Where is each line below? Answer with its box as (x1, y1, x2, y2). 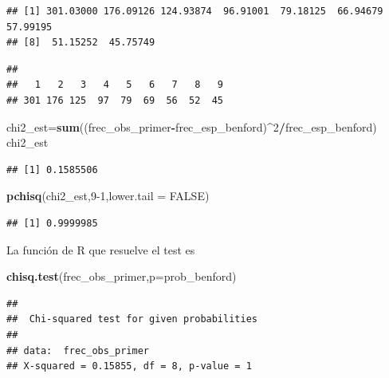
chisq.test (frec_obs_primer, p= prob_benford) (6, 268, 237, 285)
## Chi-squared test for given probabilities (6, 313, 257, 325)
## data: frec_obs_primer (6, 345, 149, 356)
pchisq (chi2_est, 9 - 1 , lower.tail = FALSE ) (6, 187, 210, 204)
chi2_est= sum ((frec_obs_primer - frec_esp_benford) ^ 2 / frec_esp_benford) (6, 118, 377, 135)
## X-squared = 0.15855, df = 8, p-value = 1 (6, 360, 252, 372)
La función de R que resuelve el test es (6, 241, 195, 258)
